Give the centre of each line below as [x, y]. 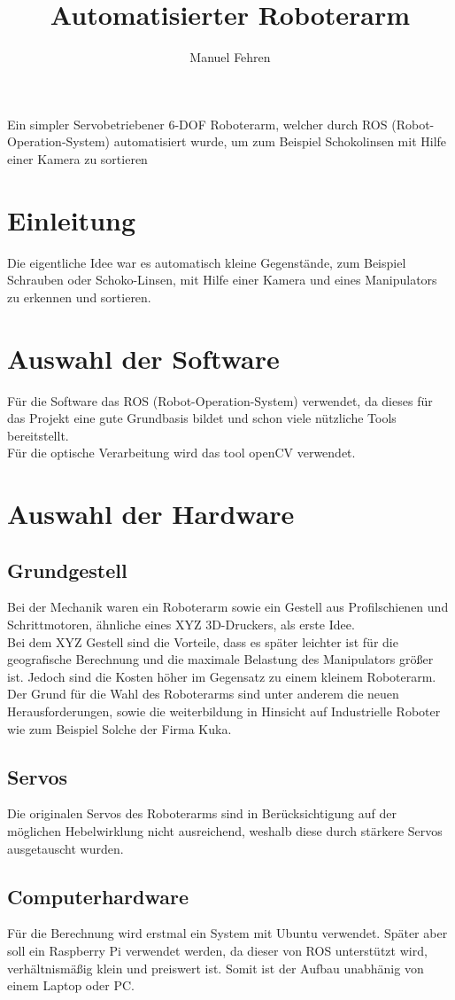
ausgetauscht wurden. [66, 848]
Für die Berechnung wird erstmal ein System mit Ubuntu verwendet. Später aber [227, 933]
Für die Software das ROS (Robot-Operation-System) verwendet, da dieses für [220, 400]
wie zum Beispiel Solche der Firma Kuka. [120, 728]
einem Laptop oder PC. [71, 985]
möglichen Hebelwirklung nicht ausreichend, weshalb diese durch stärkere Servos [225, 831]
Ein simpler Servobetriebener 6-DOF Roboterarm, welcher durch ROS [197, 124]
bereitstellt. [38, 435]
